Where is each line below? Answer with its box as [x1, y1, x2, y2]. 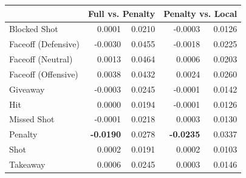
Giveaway [9, 82, 45, 95]
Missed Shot [9, 113, 55, 125]
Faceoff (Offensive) [9, 67, 78, 80]
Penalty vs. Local [163, 7, 237, 19]
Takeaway [9, 157, 46, 170]
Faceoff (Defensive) [9, 38, 80, 50]
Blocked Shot [9, 22, 58, 35]
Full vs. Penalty [87, 7, 155, 19]
